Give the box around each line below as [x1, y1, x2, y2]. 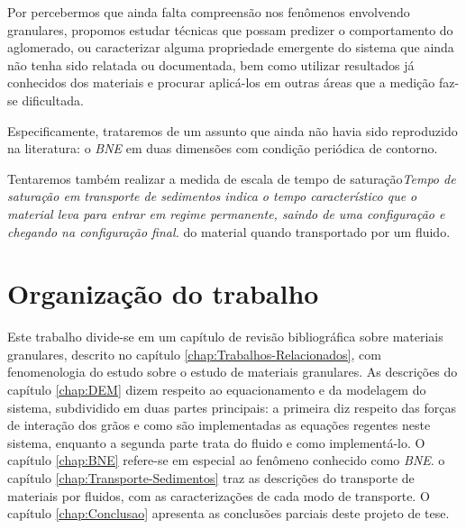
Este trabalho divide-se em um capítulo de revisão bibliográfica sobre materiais [7, 327, 443, 346]
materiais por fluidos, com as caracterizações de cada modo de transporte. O [7, 486, 430, 505]
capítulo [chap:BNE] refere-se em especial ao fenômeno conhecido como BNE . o [7, 451, 445, 470]
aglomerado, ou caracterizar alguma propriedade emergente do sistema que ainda [7, 38, 454, 57]
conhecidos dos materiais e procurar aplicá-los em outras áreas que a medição [7, 73, 435, 92]
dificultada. [22, 90, 84, 109]
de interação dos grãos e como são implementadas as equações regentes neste [7, 415, 431, 434]
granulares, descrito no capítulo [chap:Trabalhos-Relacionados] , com [7, 344, 381, 363]
